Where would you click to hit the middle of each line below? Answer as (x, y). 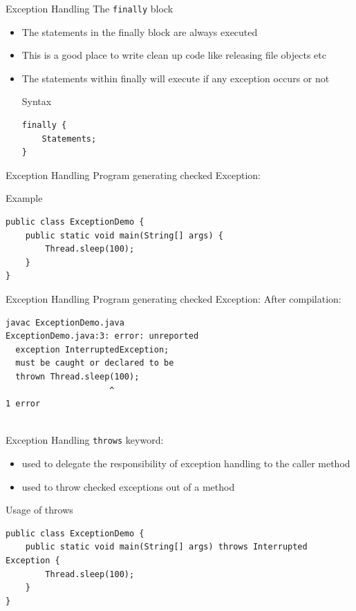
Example (24, 198)
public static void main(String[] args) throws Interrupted (166, 547)
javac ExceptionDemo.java (65, 322)
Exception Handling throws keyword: (85, 440)
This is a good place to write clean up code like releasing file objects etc (174, 55)
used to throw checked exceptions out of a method (128, 486)
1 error (23, 404)
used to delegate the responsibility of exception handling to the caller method (186, 463)
